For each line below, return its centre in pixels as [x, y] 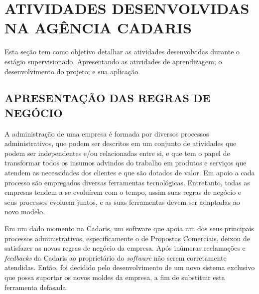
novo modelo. [25, 212]
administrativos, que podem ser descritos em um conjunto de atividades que [121, 143]
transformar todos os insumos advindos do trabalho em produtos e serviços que [126, 163]
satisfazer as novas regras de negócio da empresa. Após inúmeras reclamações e [125, 248]
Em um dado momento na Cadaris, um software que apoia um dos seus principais [129, 228]
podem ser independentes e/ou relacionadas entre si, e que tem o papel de [117, 153]
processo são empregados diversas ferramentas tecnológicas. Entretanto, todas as [127, 182]
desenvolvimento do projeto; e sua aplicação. [72, 71]
